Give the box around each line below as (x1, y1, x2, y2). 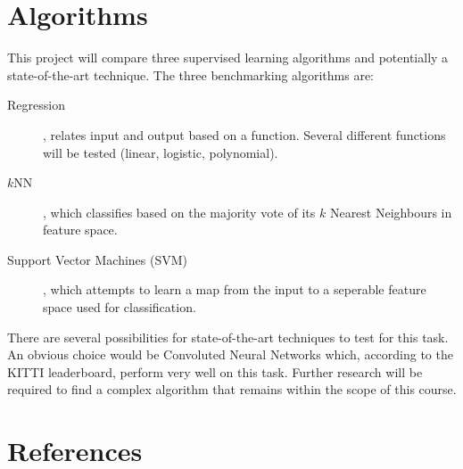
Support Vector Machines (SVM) (7, 250, 188, 268)
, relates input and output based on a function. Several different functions (43, 125, 446, 144)
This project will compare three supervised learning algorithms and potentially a (7, 48, 449, 67)
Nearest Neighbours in (329, 202, 452, 221)
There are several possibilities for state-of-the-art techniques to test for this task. (7, 327, 449, 346)
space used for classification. (43, 298, 196, 317)
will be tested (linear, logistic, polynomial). (43, 143, 278, 161)
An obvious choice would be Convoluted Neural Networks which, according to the (7, 345, 453, 364)
